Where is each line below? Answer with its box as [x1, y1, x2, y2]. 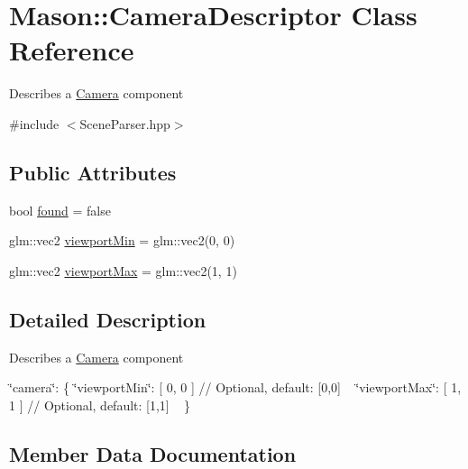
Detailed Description [9, 305, 206, 333]
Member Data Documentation [9, 439, 297, 467]
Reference [9, 32, 134, 69]
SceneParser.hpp [79, 114, 170, 133]
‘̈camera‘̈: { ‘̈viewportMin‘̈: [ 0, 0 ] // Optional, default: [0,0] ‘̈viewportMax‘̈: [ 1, [9, 378, 462, 397]
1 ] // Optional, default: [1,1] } [9, 395, 191, 414]
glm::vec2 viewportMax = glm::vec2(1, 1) [9, 261, 237, 280]
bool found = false [9, 200, 111, 219]
